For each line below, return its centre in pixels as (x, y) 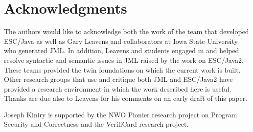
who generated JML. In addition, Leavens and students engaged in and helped (122, 50)
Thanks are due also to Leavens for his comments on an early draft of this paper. (126, 98)
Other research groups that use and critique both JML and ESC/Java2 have (118, 79)
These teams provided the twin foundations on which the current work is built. (122, 69)
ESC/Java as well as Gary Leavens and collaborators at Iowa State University (121, 41)
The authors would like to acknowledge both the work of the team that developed (126, 31)
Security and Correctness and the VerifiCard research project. (96, 124)
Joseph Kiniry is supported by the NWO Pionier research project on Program (121, 114)
